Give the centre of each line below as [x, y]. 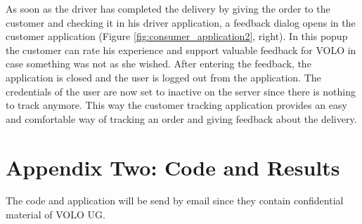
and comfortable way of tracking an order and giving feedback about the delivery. [181, 118]
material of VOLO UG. [56, 215]
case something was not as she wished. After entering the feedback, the [159, 64]
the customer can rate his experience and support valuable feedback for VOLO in [181, 50]
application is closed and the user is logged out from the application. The [163, 77]
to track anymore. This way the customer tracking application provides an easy [176, 105]
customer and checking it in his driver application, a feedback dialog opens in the [181, 22]
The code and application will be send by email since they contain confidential [175, 200]
